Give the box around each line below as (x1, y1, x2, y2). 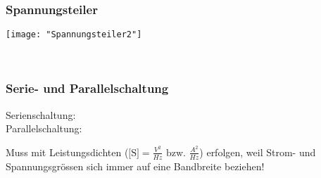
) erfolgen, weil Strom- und (199, 144, 316, 159)
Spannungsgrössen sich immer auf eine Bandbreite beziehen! (6, 158, 265, 173)
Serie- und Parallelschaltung (6, 80, 169, 97)
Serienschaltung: (6, 107, 76, 122)
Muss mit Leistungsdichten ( (6, 144, 129, 159)
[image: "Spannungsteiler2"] (6, 30, 142, 40)
